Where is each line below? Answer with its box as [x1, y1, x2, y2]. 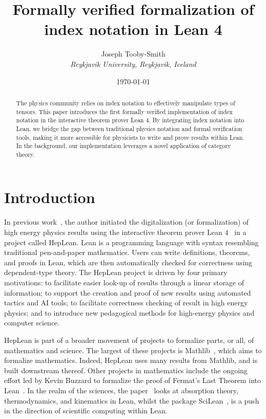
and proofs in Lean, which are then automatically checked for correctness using [4, 257, 253, 267]
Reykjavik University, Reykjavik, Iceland [70, 58, 196, 69]
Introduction [4, 187, 95, 208]
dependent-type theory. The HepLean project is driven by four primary [4, 267, 228, 278]
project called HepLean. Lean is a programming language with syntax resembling [4, 236, 259, 247]
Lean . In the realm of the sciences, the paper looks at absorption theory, [4, 385, 238, 395]
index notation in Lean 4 [44, 19, 222, 40]
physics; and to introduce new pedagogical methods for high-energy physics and [4, 307, 255, 318]
